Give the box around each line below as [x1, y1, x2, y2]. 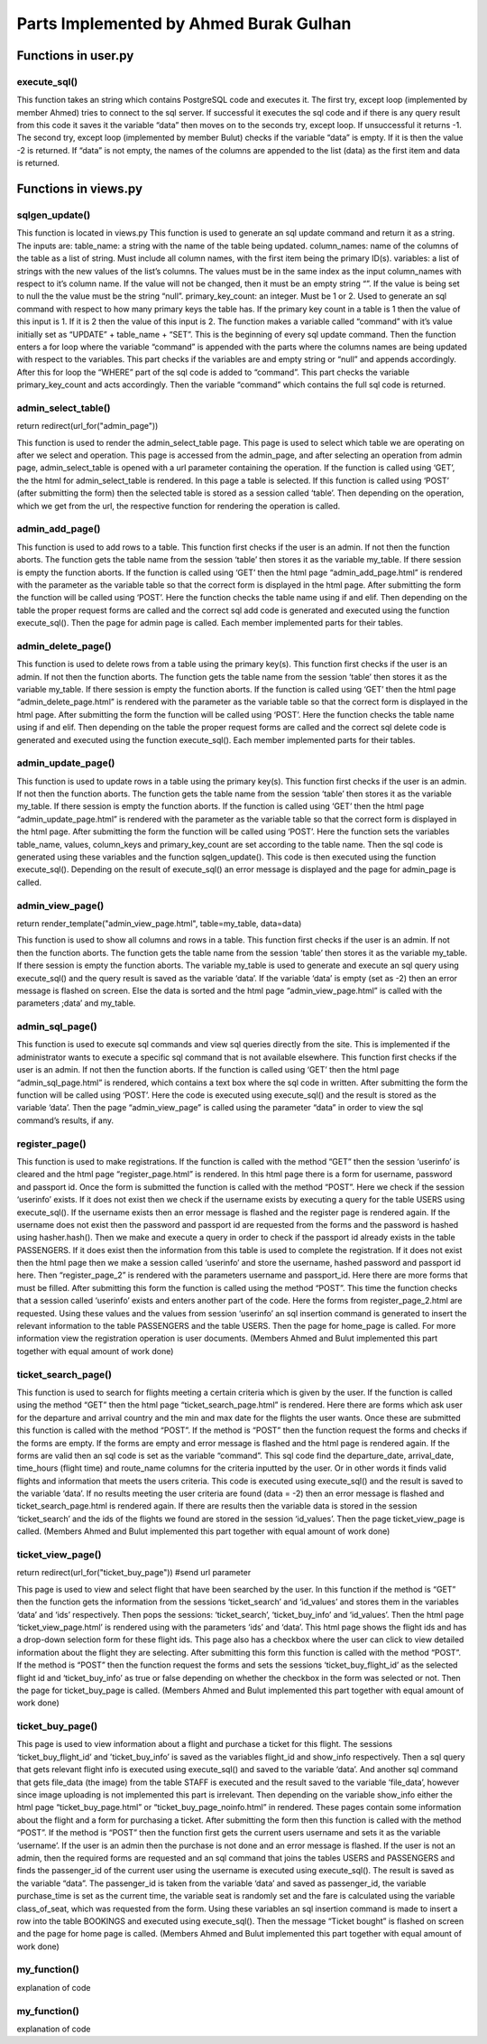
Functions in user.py [16, 48, 134, 63]
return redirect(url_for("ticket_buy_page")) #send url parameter [16, 1567, 252, 1578]
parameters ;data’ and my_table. [16, 998, 136, 1008]
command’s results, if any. [16, 1115, 115, 1126]
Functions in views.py [16, 181, 143, 197]
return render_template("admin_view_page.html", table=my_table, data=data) [16, 917, 302, 929]
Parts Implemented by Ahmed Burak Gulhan [16, 14, 352, 33]
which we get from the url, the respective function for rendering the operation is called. [16, 500, 341, 511]
